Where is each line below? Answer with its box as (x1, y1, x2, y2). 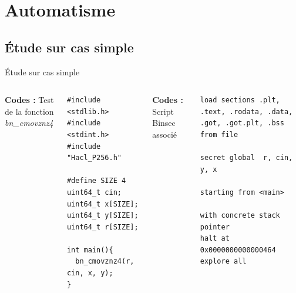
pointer (200, 222, 230, 231)
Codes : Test (5, 94, 54, 106)
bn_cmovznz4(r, (75, 257, 134, 266)
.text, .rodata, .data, (200, 107, 293, 116)
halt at (200, 234, 230, 243)
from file (200, 130, 238, 139)
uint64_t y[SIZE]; (66, 211, 139, 220)
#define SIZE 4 (66, 177, 126, 185)
